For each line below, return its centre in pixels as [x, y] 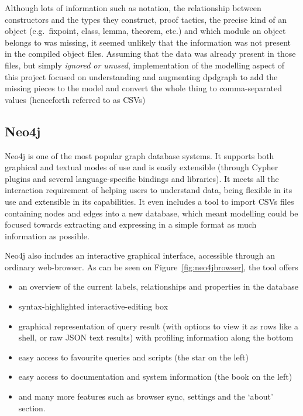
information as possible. [47, 235]
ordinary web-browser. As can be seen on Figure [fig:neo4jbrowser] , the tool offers [151, 267]
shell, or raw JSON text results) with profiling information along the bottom [156, 337]
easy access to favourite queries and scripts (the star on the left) [133, 357]
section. [32, 408]
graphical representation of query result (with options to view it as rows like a [158, 326]
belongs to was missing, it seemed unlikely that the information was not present [148, 42]
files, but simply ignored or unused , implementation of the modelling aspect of [145, 65]
